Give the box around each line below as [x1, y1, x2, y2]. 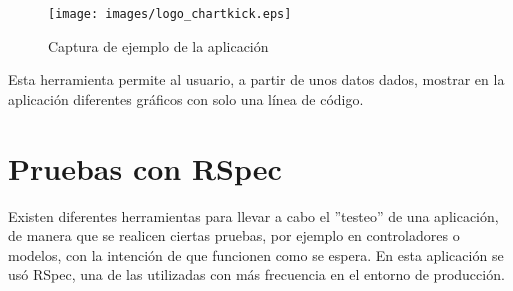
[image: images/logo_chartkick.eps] [48, 7, 292, 21]
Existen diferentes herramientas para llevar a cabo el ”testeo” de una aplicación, [8, 205, 499, 226]
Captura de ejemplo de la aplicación [48, 35, 269, 56]
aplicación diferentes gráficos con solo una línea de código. [8, 88, 364, 109]
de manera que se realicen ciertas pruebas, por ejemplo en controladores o [8, 225, 460, 246]
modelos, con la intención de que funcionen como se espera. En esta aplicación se [8, 244, 504, 265]
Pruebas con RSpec [8, 147, 282, 188]
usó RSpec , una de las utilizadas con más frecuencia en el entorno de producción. [8, 264, 505, 285]
